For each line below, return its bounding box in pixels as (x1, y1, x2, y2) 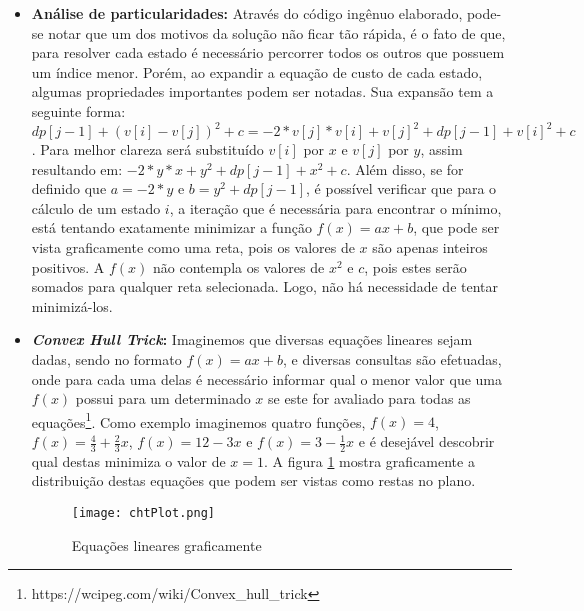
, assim (420, 139, 463, 160)
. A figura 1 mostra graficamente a (263, 450, 475, 471)
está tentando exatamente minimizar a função (31, 217, 312, 238)
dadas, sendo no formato (31, 349, 182, 369)
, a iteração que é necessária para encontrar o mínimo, (169, 197, 502, 218)
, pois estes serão (364, 256, 467, 277)
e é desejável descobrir (358, 431, 495, 452)
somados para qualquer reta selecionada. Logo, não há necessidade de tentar (31, 276, 499, 297)
